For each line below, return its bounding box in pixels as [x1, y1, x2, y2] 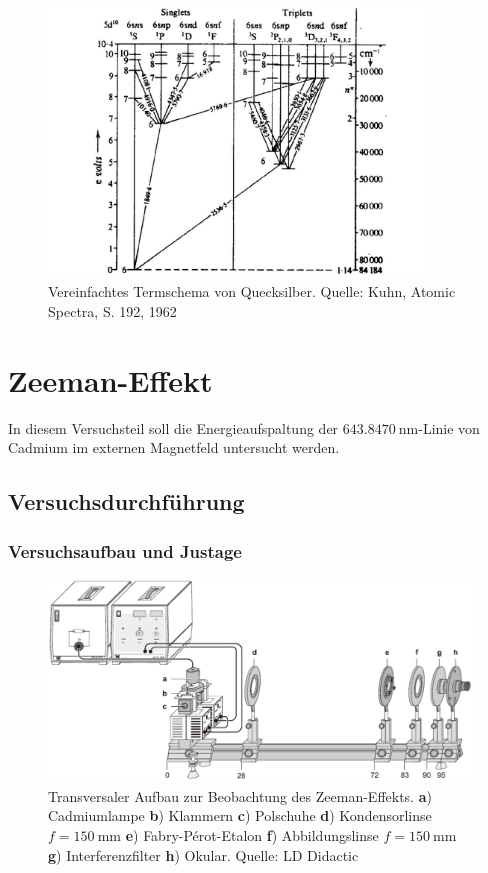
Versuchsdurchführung [8, 486, 245, 517]
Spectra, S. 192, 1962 [48, 300, 177, 321]
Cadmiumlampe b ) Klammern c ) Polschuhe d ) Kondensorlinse [48, 805, 432, 826]
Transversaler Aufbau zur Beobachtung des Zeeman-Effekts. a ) [48, 785, 432, 806]
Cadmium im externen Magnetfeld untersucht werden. [8, 437, 340, 458]
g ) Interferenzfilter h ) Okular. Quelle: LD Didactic [48, 844, 359, 865]
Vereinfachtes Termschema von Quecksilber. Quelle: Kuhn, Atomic [48, 281, 456, 302]
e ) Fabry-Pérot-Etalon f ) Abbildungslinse [125, 824, 379, 845]
